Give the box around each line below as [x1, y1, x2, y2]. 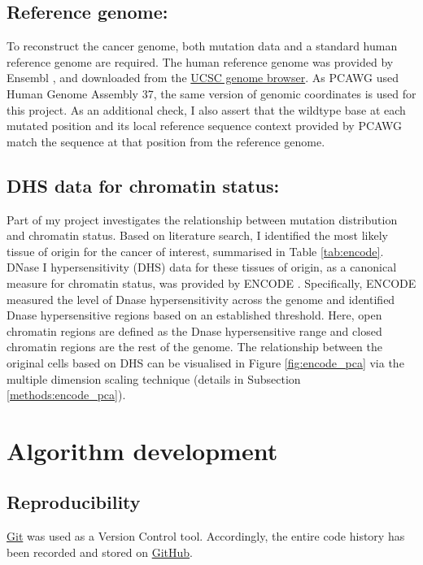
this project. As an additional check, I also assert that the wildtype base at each [7, 101, 406, 118]
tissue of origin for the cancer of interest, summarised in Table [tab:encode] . [7, 242, 384, 259]
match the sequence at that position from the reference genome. [7, 133, 325, 150]
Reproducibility [7, 489, 141, 515]
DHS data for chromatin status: [7, 172, 280, 198]
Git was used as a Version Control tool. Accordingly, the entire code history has [7, 528, 405, 545]
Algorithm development [7, 433, 278, 467]
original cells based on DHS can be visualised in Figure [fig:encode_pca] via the [7, 354, 404, 371]
